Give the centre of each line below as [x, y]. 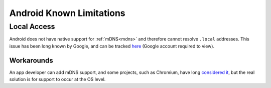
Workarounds [31, 60]
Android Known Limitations [67, 13]
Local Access [32, 26]
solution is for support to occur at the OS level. [57, 79]
